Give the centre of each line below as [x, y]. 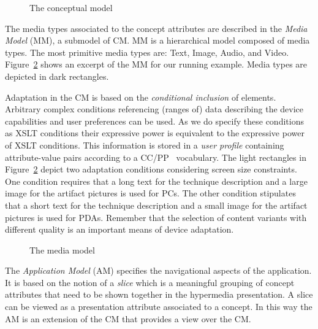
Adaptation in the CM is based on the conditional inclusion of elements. [141, 97]
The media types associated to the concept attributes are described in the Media [156, 28]
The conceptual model [71, 7]
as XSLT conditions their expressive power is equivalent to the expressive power [155, 133]
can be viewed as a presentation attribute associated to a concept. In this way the [159, 307]
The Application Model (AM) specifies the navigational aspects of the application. [158, 270]
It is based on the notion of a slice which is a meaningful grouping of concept [150, 282]
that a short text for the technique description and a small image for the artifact [156, 205]
